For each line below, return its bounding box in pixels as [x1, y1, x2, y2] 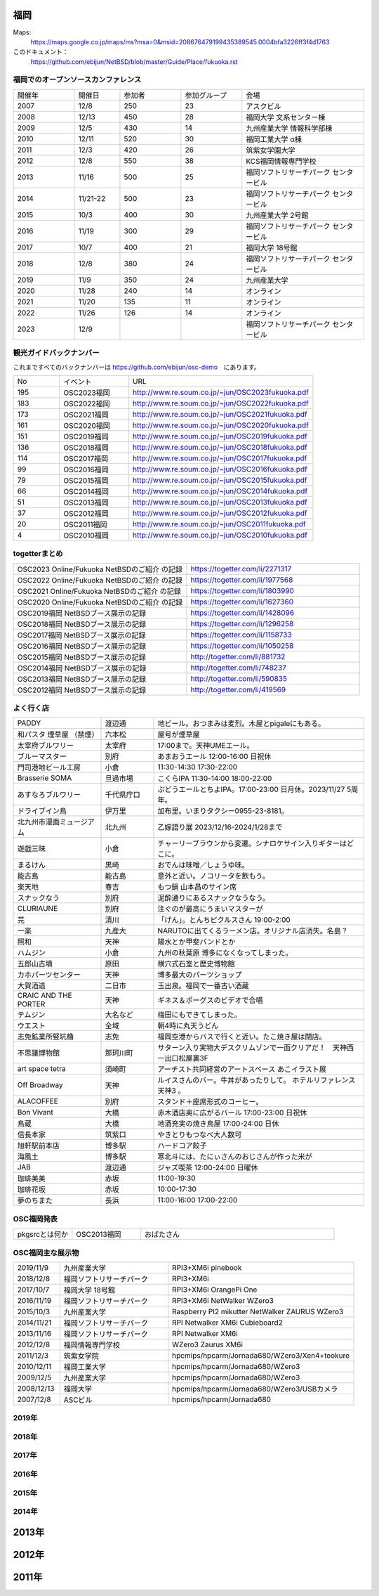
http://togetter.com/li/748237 [190, 663, 287, 673]
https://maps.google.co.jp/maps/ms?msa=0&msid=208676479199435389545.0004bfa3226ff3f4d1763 [30, 37, 330, 46]
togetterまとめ [13, 549, 63, 559]
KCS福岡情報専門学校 [246, 156, 317, 166]
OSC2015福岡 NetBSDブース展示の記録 [17, 652, 147, 662]
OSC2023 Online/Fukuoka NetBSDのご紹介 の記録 [17, 564, 182, 574]
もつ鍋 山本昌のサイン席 [157, 882, 237, 892]
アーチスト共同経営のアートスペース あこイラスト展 [157, 1065, 326, 1075]
